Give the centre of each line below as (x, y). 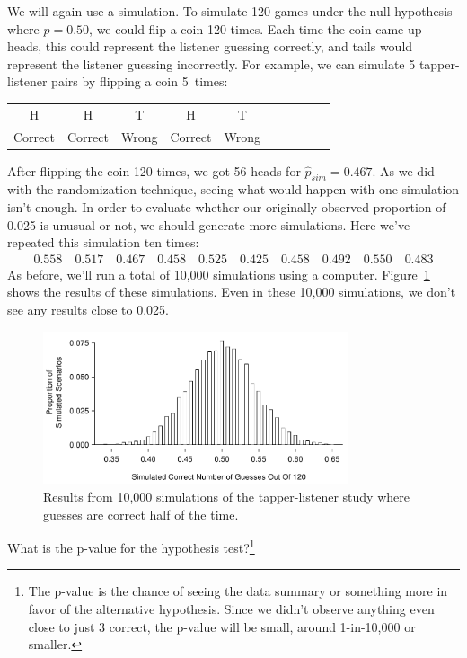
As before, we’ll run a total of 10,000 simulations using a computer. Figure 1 (219, 274)
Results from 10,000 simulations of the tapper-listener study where (226, 496)
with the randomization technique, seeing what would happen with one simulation (233, 189)
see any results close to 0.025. (88, 310)
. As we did (403, 170)
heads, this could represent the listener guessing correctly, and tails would (210, 46)
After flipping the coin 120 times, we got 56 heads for (154, 170)
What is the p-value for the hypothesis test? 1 (131, 546)
